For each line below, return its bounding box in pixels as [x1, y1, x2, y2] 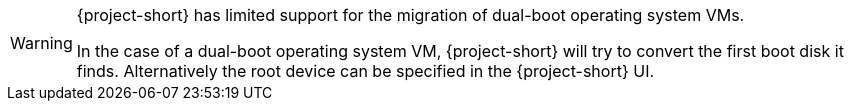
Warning [10, 33, 73, 53]
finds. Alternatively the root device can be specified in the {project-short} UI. [76, 61, 655, 81]
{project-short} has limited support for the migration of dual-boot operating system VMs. [76, 5, 745, 25]
